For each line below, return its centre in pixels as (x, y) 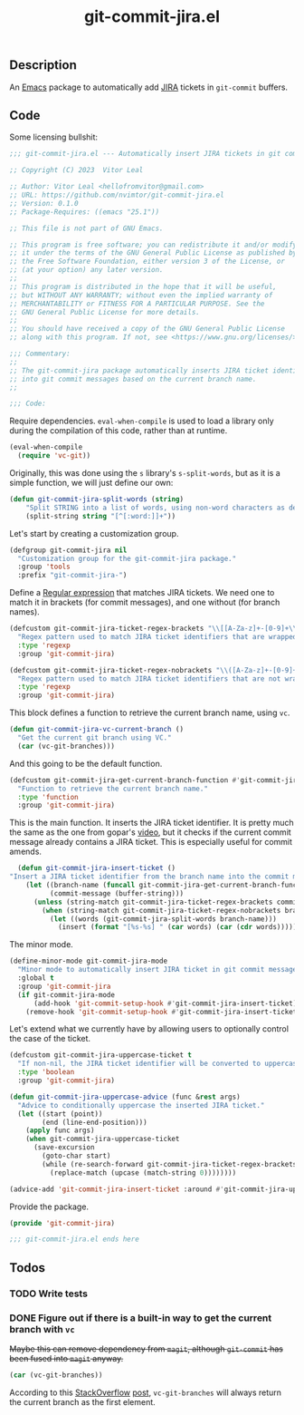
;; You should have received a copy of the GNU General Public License (147, 329)
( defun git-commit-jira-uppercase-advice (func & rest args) (125, 1097)
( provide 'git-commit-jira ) (62, 1223)
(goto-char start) (76, 1156)
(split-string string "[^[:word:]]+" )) (101, 516)
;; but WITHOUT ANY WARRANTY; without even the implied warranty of (141, 295)
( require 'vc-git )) (54, 456)
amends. (26, 852)
